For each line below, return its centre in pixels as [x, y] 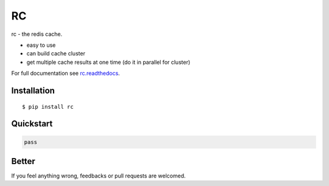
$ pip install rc [48, 107]
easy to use [41, 45]
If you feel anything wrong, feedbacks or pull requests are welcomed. [98, 176]
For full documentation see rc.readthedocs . [65, 74]
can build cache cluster [56, 53]
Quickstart [32, 124]
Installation [33, 90]
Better [23, 161]
